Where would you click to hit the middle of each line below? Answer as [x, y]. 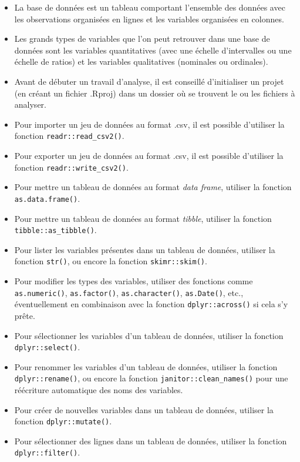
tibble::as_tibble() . [55, 230]
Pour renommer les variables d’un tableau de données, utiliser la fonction [146, 366]
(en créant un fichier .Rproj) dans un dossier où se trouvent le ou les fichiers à [155, 93]
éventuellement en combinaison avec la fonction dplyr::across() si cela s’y [151, 304]
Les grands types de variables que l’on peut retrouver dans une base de [142, 39]
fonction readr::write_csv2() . [71, 167]
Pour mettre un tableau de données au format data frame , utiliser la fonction [153, 187]
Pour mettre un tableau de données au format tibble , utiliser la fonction [143, 218]
